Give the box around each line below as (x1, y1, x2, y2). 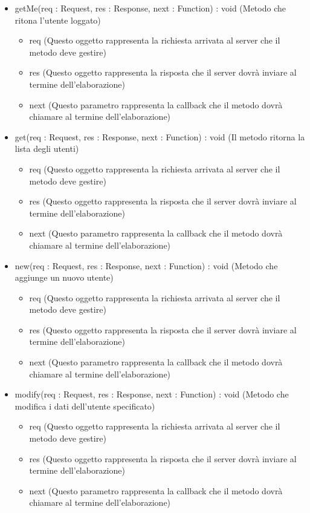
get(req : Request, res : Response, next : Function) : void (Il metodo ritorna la (15, 130, 305, 143)
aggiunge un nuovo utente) (15, 271, 114, 284)
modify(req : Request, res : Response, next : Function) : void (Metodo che (15, 388, 289, 400)
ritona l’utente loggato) (15, 13, 101, 26)
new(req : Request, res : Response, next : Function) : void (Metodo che (15, 259, 278, 272)
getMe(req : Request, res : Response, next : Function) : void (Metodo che (15, 2, 286, 14)
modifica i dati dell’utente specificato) (15, 399, 155, 412)
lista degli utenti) (15, 142, 79, 155)
